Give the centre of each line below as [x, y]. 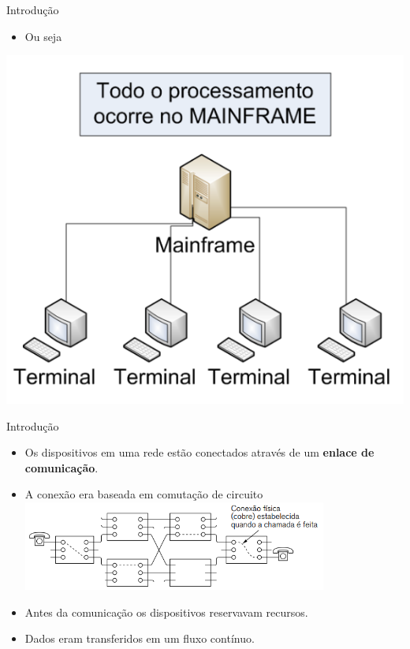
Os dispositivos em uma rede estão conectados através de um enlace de [199, 452]
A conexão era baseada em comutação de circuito [144, 494]
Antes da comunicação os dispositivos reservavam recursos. [166, 612]
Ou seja [43, 36]
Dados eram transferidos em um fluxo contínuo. [140, 638]
